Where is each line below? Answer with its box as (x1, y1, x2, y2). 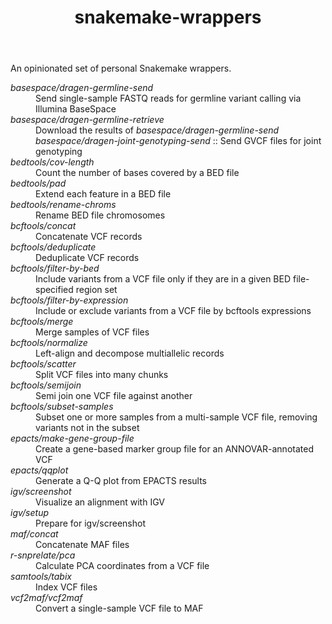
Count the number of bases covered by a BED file (35, 167, 240, 179)
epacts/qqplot (10, 464, 69, 476)
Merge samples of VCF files (35, 326, 150, 338)
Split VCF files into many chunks (35, 369, 169, 381)
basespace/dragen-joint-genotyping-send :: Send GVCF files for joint (35, 135, 322, 147)
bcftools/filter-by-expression (10, 294, 129, 306)
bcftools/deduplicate (10, 241, 97, 253)
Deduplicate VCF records (35, 252, 140, 264)
